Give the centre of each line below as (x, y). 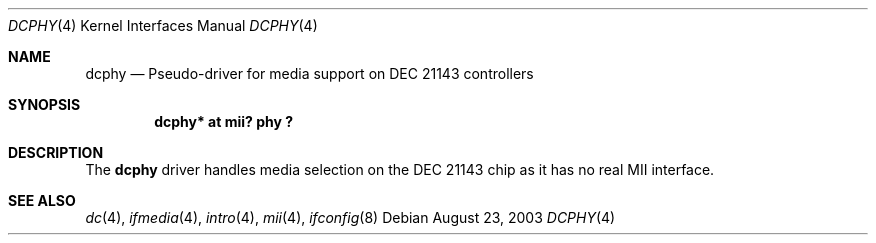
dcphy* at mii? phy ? (224, 121)
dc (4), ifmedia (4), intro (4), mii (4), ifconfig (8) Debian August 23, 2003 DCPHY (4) (350, 217)
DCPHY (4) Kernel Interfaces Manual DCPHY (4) (163, 25)
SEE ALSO (42, 200)
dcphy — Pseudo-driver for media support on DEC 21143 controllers (309, 73)
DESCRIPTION (56, 152)
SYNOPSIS (44, 104)
